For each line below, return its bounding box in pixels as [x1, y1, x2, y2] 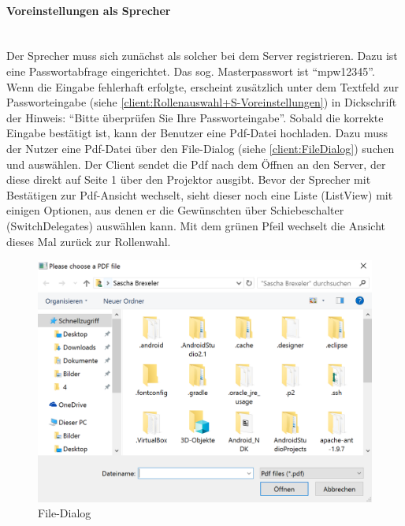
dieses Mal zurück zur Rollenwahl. [6, 233, 171, 249]
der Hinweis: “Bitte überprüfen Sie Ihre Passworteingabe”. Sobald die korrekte [6, 109, 384, 125]
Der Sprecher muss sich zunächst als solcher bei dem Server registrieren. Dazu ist [6, 47, 398, 64]
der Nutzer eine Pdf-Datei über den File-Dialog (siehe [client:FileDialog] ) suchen [6, 140, 395, 156]
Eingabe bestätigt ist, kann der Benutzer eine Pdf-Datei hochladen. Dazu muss [6, 125, 388, 141]
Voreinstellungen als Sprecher [6, 2, 171, 18]
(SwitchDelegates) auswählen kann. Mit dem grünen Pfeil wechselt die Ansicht [6, 217, 385, 233]
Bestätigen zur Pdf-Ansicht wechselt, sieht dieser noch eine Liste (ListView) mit [6, 186, 393, 203]
